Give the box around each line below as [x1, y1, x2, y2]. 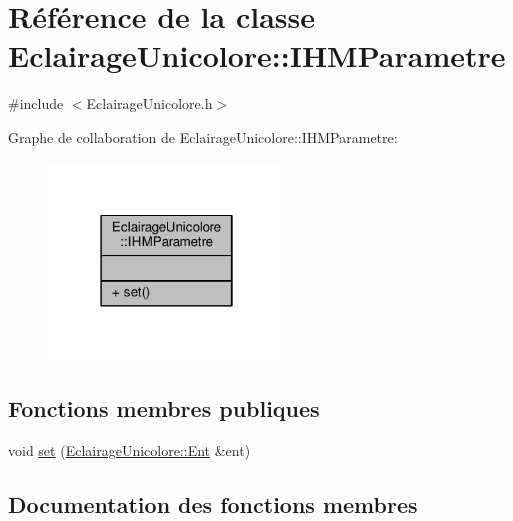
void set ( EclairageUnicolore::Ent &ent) [8, 440, 251, 461]
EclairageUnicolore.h [86, 93, 213, 114]
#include [8, 93, 64, 114]
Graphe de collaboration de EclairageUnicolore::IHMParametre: [8, 126, 398, 147]
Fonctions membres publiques [8, 393, 320, 424]
